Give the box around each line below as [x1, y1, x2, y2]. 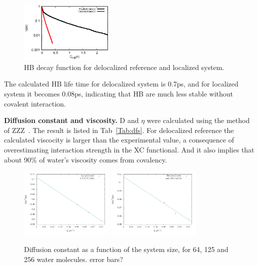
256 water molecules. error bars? [24, 253, 123, 264]
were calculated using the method [146, 115, 250, 125]
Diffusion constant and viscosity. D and [4, 115, 139, 125]
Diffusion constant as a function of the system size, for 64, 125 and [24, 243, 228, 254]
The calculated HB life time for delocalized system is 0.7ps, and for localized [4, 78, 238, 89]
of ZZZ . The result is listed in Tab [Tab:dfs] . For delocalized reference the [4, 124, 234, 135]
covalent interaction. [4, 98, 66, 108]
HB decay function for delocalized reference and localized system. [24, 61, 224, 72]
